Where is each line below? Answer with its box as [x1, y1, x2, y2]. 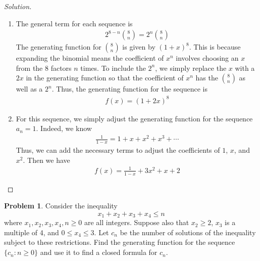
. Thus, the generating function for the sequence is [51, 83, 207, 94]
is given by [122, 41, 155, 52]
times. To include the [80, 62, 146, 73]
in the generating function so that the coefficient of [26, 72, 184, 83]
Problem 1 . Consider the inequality [4, 200, 118, 211]
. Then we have [23, 154, 70, 165]
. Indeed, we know [36, 123, 92, 134]
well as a [16, 83, 43, 94]
